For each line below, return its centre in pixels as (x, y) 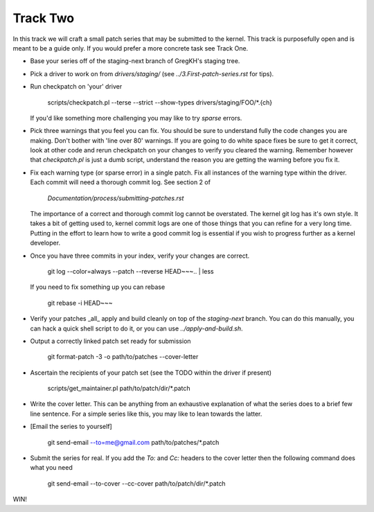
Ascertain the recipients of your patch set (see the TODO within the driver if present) (151, 372)
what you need (51, 468)
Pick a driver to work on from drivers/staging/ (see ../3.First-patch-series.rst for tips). (152, 73)
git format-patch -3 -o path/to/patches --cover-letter (123, 357)
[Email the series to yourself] (71, 427)
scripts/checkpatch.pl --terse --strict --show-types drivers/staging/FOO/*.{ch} (160, 102)
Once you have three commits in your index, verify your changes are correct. (140, 256)
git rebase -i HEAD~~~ (80, 303)
